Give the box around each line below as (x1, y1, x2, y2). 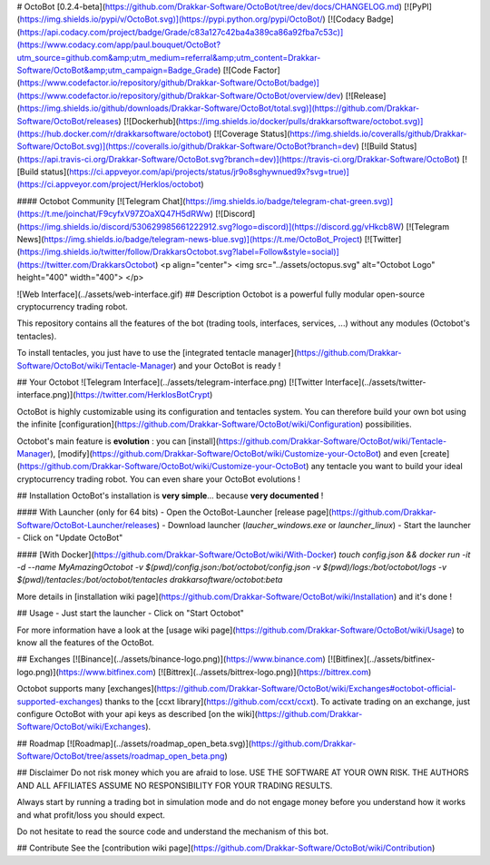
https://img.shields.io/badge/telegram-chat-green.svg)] (185, 195, 394, 206)
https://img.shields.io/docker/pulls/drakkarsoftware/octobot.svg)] (178, 115, 424, 126)
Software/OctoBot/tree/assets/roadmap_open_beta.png (16, 751, 225, 762)
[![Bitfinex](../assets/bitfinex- (327, 654, 436, 664)
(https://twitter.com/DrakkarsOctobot (16, 259, 156, 270)
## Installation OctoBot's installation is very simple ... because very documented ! (16, 490, 324, 501)
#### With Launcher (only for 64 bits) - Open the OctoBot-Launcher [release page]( (16, 506, 332, 517)
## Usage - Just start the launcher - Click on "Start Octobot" (16, 608, 245, 619)
